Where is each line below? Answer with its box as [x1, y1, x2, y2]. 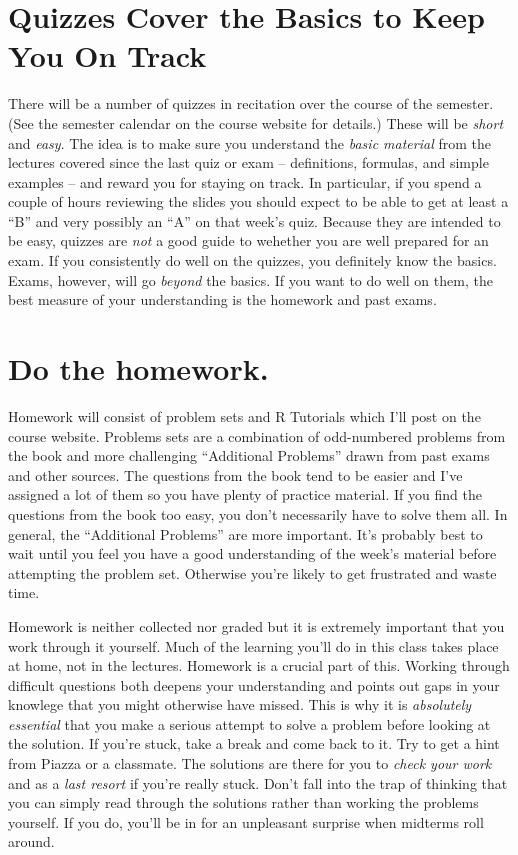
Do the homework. [8, 348, 269, 389]
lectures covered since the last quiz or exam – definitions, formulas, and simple [8, 152, 489, 173]
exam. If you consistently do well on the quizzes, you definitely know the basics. [8, 250, 497, 271]
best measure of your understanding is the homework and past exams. [8, 289, 437, 310]
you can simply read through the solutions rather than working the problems [8, 792, 479, 813]
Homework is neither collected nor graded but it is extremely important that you [8, 615, 505, 636]
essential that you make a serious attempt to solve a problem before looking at [8, 713, 491, 734]
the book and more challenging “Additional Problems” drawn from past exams [8, 445, 490, 466]
